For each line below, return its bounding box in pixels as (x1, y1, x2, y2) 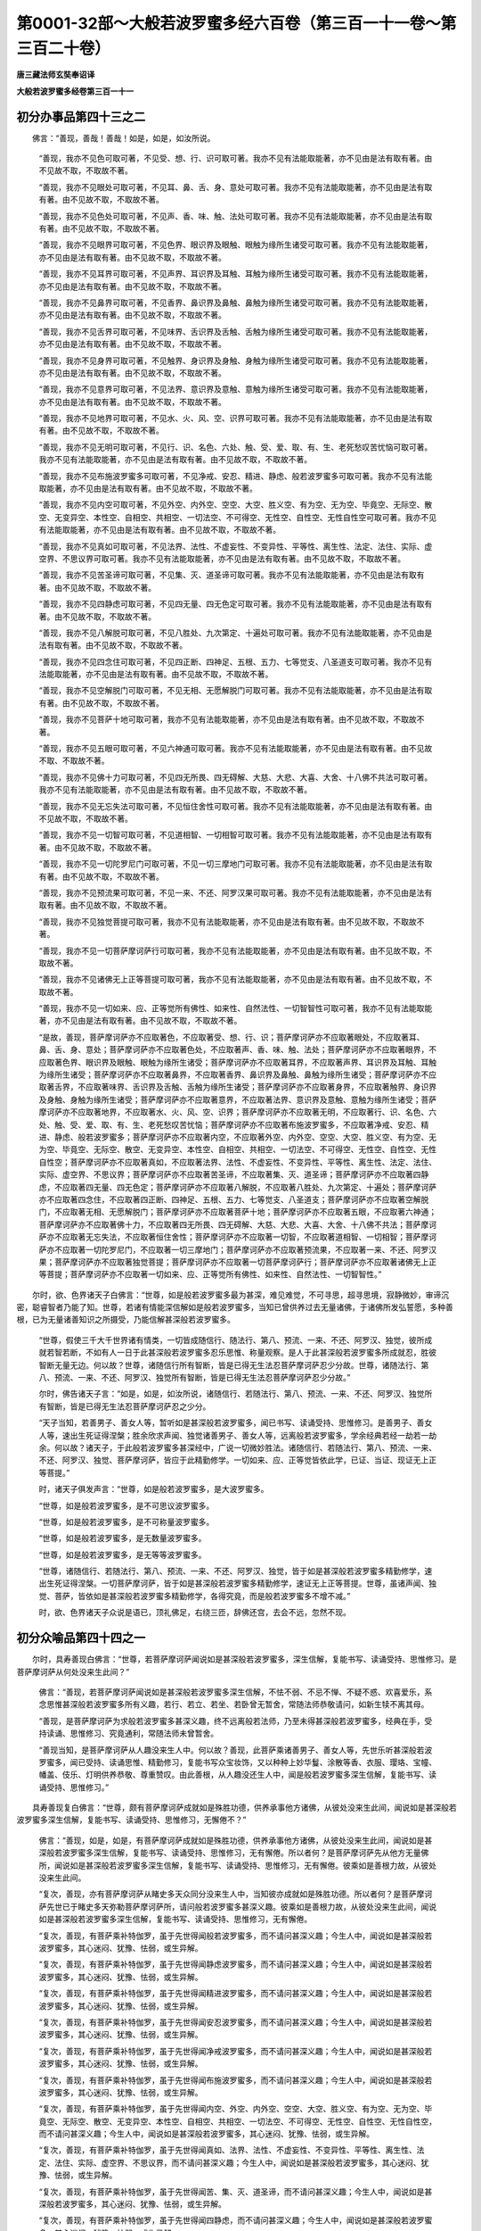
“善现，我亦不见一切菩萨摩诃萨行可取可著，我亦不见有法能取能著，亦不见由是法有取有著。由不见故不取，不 (38, 945, 433, 956)
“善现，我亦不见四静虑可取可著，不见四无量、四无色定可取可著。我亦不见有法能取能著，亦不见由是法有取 (38, 599, 425, 610)
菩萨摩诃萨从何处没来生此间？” (16, 1666, 130, 1677)
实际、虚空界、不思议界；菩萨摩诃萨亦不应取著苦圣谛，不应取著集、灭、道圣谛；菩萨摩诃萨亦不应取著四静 (38, 1169, 429, 1180)
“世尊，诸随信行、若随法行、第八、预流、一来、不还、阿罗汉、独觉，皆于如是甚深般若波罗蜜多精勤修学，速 (38, 1566, 433, 1577)
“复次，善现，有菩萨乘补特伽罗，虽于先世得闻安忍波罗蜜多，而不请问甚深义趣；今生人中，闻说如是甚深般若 (38, 2017, 433, 2028)
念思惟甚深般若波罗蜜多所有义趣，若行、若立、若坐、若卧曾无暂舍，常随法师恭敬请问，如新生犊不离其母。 (38, 1699, 429, 1710)
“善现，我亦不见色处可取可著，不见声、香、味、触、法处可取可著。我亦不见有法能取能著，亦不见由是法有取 (38, 211, 433, 221)
